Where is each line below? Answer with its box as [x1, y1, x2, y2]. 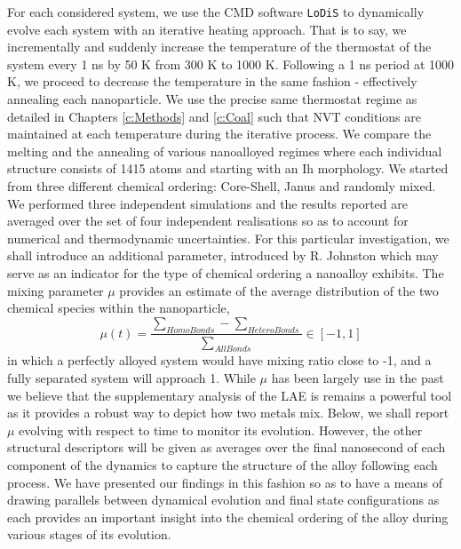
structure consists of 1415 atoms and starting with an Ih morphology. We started [7, 159, 449, 178]
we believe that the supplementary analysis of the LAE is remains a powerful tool [7, 386, 452, 404]
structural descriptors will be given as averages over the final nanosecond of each [7, 438, 446, 457]
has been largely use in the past [271, 368, 444, 386]
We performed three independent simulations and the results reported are [7, 194, 408, 212]
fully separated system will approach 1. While [7, 368, 256, 386]
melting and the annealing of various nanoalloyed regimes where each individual [7, 141, 442, 160]
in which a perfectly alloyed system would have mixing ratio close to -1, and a [7, 351, 432, 370]
